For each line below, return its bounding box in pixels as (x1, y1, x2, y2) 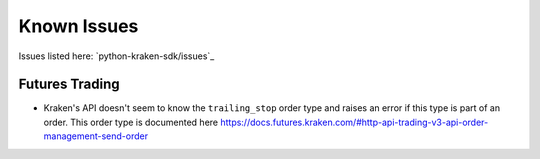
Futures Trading (18, 76, 120, 93)
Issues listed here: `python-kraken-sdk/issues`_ (18, 50, 215, 62)
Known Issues (18, 15, 139, 37)
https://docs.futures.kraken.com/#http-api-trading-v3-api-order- (220, 116, 489, 128)
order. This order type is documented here (43, 116, 219, 128)
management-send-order (43, 130, 149, 142)
